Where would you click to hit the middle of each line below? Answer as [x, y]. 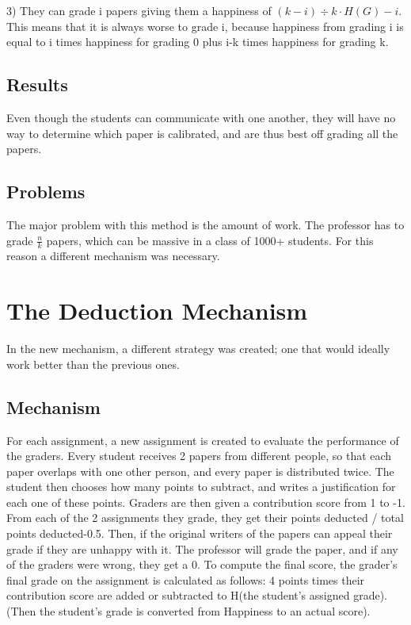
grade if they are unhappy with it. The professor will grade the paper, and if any [202, 548]
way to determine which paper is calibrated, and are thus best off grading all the [202, 133]
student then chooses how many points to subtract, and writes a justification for [201, 487]
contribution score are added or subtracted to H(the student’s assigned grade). [197, 595]
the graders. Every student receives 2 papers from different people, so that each [199, 456]
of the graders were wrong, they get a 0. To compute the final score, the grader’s [202, 564]
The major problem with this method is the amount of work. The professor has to [205, 224]
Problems [46, 192]
